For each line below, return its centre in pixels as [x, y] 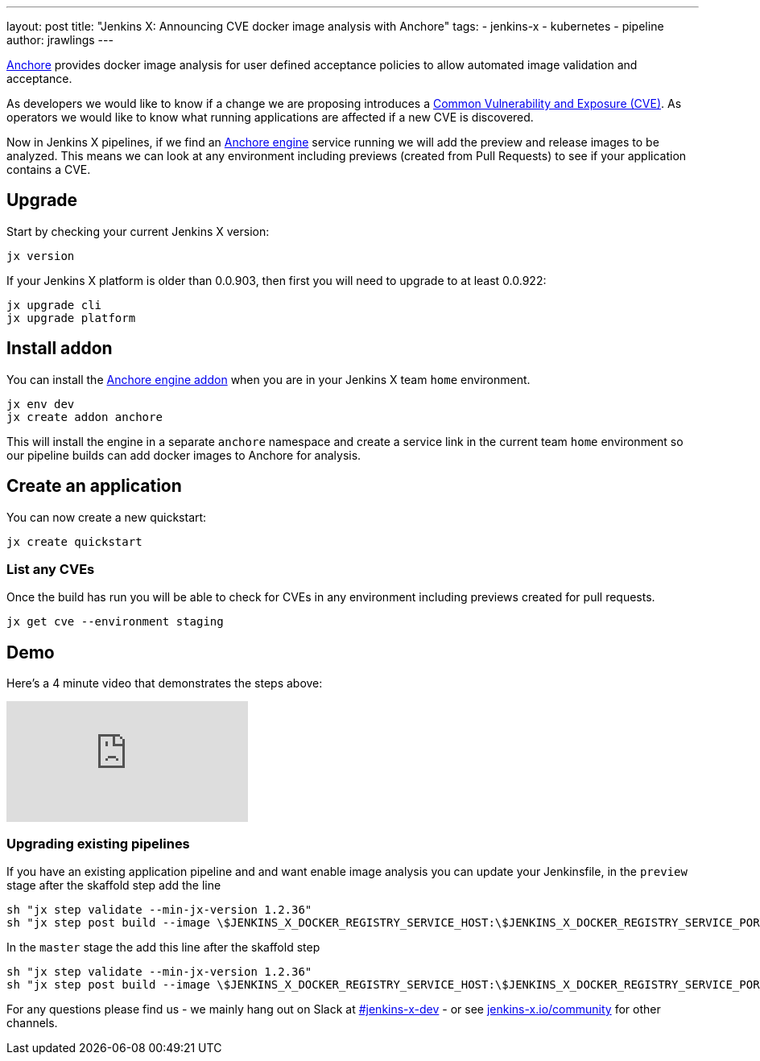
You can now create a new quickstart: [107, 517]
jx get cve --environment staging [115, 622]
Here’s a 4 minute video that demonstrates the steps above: [165, 683]
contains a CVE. [49, 169]
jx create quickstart [74, 541]
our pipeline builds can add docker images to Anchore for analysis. [184, 455]
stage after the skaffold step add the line [114, 885]
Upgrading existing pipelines [98, 843]
